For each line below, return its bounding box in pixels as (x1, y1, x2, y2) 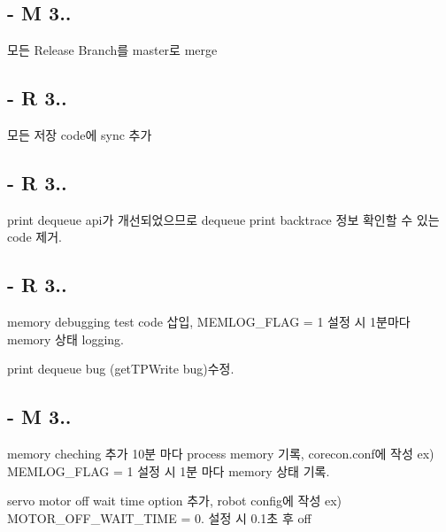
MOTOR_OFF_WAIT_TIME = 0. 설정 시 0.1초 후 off (7, 508, 311, 527)
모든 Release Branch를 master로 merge (7, 41, 218, 59)
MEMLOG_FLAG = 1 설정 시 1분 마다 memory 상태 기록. (7, 461, 330, 480)
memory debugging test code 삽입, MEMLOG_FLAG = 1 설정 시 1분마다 (7, 312, 411, 331)
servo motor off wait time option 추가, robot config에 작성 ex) (7, 491, 342, 510)
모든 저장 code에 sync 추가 (7, 126, 152, 143)
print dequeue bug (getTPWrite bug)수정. (7, 359, 235, 378)
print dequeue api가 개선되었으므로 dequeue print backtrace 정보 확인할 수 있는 (7, 210, 440, 228)
